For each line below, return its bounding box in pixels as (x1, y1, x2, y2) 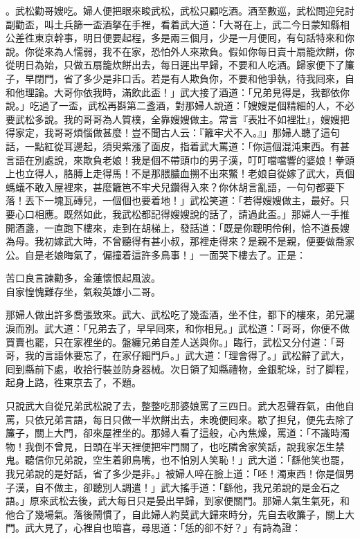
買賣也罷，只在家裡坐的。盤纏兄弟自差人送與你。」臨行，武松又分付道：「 (6, 334, 335, 349)
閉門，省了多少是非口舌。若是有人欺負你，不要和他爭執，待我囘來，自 (34, 71, 354, 85)
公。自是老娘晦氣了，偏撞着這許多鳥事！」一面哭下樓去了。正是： (6, 247, 306, 262)
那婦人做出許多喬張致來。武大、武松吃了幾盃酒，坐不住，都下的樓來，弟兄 (6, 307, 345, 322)
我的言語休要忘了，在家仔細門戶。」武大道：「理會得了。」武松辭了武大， (24, 348, 350, 363)
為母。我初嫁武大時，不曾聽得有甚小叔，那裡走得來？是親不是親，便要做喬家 (6, 234, 354, 248)
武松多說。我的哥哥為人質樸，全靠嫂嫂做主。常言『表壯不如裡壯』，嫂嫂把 (15, 111, 350, 126)
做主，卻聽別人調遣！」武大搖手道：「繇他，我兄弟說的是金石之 (53, 479, 340, 494)
